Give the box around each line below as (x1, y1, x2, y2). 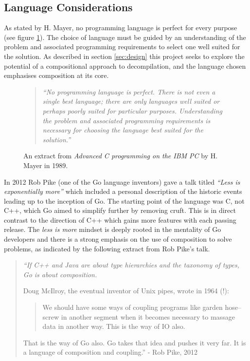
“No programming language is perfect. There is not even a (42, 86, 215, 96)
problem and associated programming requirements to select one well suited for (4, 41, 240, 52)
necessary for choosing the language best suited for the (42, 125, 203, 135)
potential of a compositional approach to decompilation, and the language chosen (4, 60, 246, 71)
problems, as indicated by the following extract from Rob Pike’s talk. (4, 243, 210, 253)
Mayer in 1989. (23, 160, 68, 170)
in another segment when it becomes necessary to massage (61, 311, 235, 322)
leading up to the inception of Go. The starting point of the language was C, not (4, 195, 245, 206)
